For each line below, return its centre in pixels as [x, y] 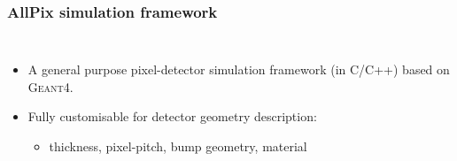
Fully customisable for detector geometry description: [172, 116]
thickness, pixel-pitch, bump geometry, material [178, 146]
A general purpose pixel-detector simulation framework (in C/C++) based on [239, 69]
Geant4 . [50, 86]
